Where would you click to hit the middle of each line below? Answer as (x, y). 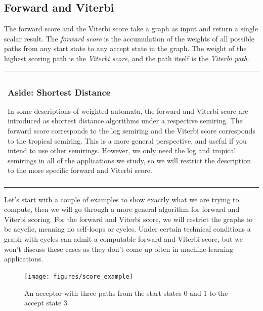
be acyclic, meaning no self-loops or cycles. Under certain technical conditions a (127, 229)
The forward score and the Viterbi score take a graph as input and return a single (131, 29)
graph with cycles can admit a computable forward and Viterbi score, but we (124, 239)
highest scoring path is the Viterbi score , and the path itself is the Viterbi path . (127, 58)
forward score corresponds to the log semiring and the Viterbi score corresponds (131, 130)
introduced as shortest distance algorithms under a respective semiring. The (125, 121)
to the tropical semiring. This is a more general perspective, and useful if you (127, 140)
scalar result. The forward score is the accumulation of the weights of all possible (129, 38)
